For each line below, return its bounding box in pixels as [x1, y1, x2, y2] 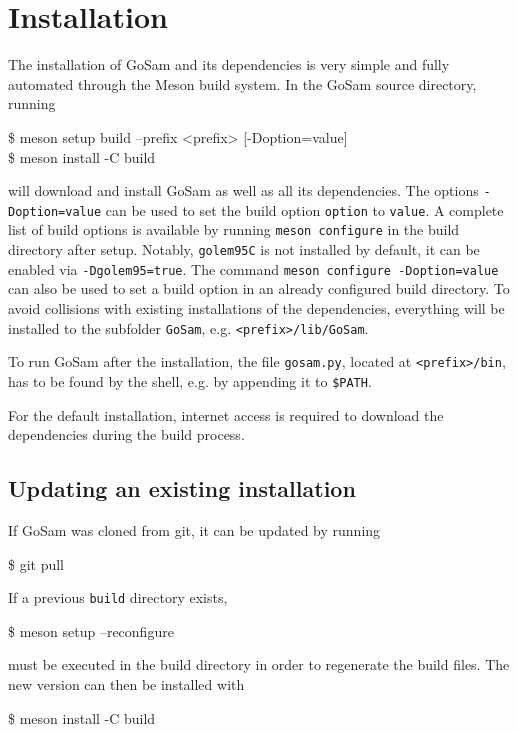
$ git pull [8, 553, 65, 574]
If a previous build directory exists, [8, 587, 228, 608]
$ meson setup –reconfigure [8, 620, 174, 641]
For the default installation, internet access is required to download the [8, 404, 444, 425]
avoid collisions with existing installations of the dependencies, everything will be [8, 297, 505, 318]
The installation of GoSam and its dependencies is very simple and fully [8, 54, 450, 75]
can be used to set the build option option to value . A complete [105, 199, 504, 220]
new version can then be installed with [8, 673, 245, 694]
